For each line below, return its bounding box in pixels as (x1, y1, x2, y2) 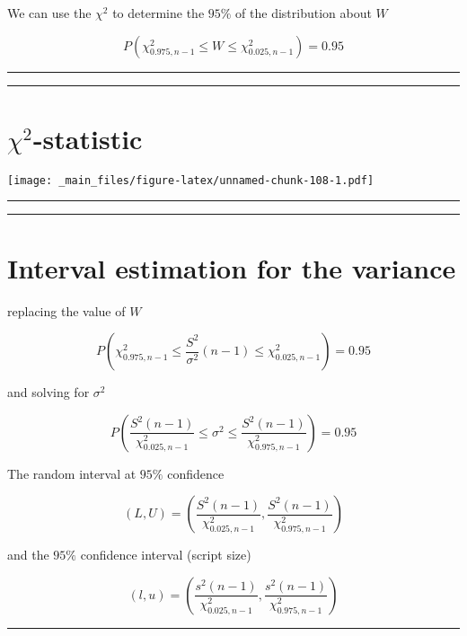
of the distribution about (235, 4, 372, 22)
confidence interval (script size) (80, 545, 251, 564)
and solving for (7, 383, 90, 402)
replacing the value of (7, 301, 126, 320)
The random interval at (7, 464, 137, 482)
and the (7, 545, 49, 564)
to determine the (112, 4, 205, 22)
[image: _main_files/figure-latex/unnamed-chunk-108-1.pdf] (7, 173, 374, 187)
